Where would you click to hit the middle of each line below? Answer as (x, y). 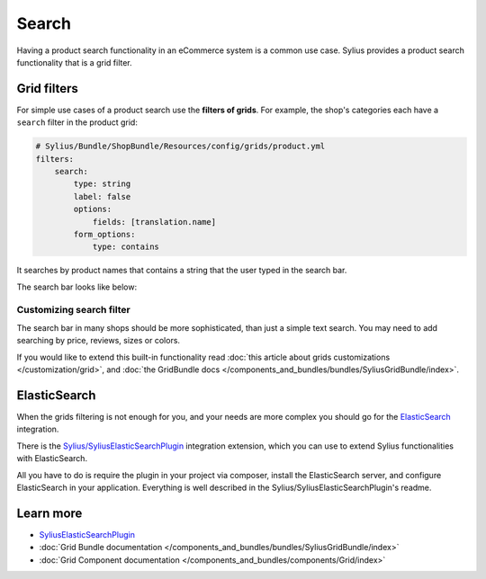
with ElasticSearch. (52, 459)
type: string (102, 184)
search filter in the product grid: (77, 122)
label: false (102, 196)
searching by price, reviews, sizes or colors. (98, 341)
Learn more (49, 513)
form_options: (104, 234)
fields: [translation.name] (154, 222)
